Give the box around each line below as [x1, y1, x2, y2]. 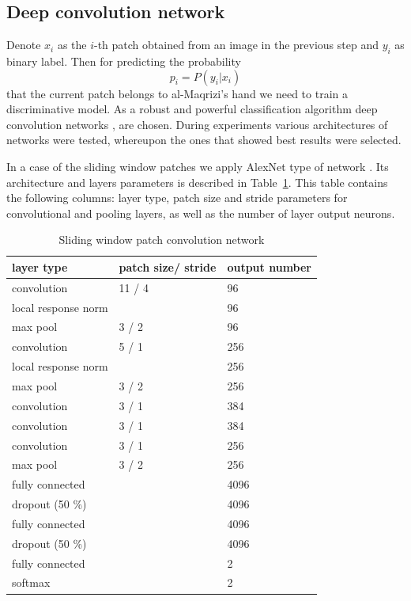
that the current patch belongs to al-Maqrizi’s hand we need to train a [6, 85, 348, 101]
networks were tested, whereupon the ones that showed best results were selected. [6, 131, 402, 148]
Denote [6, 36, 41, 53]
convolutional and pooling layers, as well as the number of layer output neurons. [6, 204, 395, 221]
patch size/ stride [119, 258, 217, 275]
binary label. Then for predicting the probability [6, 53, 241, 69]
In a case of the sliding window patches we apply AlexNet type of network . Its [6, 158, 389, 174]
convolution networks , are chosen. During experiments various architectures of [6, 116, 388, 132]
